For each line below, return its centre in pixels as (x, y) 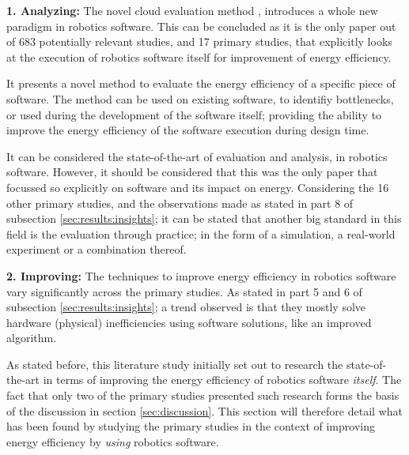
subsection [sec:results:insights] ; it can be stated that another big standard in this (204, 218)
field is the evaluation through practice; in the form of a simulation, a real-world (201, 233)
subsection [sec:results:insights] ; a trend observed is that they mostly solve (186, 307)
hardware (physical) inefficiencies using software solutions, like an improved (189, 322)
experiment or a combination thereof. (97, 249)
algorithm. (32, 338)
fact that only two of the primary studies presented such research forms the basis (203, 395)
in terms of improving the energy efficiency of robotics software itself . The (222, 380)
